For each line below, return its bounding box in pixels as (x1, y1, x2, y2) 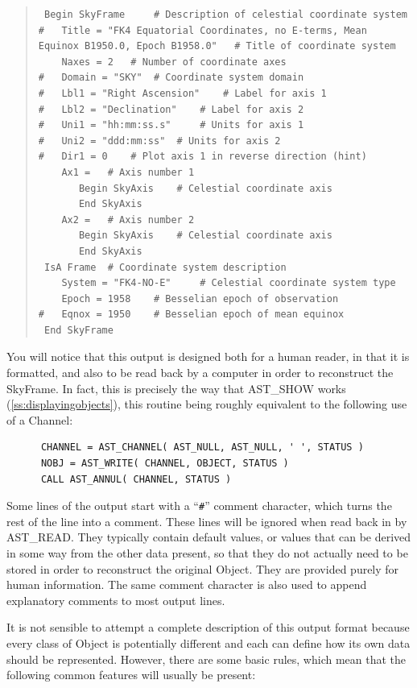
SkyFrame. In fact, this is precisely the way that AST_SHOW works (6, 379, 346, 396)
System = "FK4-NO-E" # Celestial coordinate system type (61, 277, 396, 289)
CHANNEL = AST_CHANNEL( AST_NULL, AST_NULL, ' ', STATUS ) (40, 441, 364, 454)
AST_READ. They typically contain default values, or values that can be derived (6, 528, 411, 545)
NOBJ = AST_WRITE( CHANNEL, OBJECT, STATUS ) (40, 458, 289, 470)
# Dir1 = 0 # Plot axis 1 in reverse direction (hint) (38, 151, 367, 163)
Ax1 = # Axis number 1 (61, 166, 195, 178)
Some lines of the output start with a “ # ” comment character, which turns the (6, 497, 392, 514)
